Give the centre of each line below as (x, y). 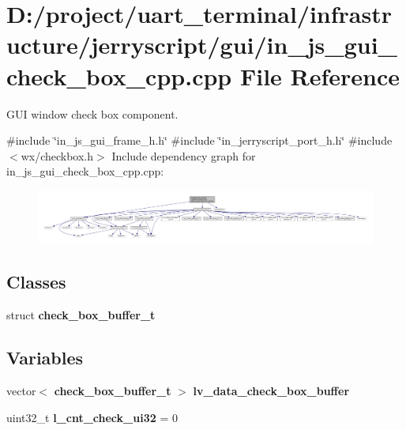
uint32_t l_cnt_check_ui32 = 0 (92, 417)
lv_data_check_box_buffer (271, 390)
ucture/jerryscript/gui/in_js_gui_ (202, 45)
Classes (36, 282)
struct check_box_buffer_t (81, 315)
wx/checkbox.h (57, 155)
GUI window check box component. (92, 113)
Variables (45, 358)
